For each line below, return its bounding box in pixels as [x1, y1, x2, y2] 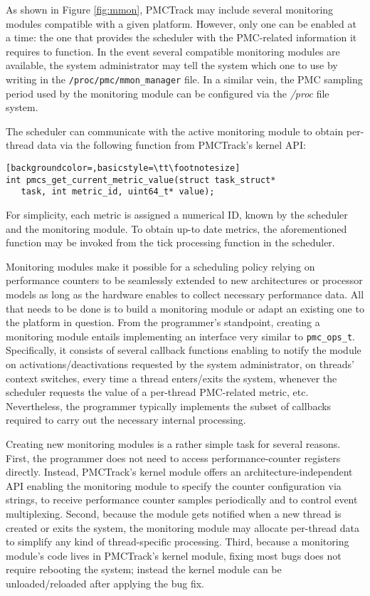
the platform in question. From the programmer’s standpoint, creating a [6, 315, 320, 330]
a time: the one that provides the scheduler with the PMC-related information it [6, 30, 357, 45]
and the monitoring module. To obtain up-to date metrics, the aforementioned [6, 221, 347, 236]
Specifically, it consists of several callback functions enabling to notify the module [6, 343, 361, 357]
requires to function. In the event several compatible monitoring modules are [6, 43, 340, 58]
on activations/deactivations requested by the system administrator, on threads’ [6, 356, 354, 371]
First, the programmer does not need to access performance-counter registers [6, 450, 341, 465]
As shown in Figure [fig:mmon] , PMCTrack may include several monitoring [6, 2, 334, 16]
